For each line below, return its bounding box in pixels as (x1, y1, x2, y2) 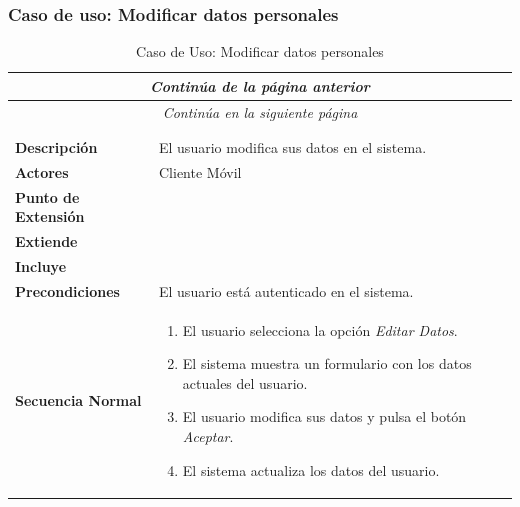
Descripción (15, 137, 98, 157)
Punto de (15, 186, 80, 207)
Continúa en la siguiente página (162, 101, 358, 122)
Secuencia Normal (15, 389, 142, 410)
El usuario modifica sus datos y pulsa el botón (182, 406, 467, 427)
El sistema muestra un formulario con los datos (182, 353, 472, 374)
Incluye (15, 255, 67, 276)
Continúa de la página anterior (150, 75, 370, 96)
